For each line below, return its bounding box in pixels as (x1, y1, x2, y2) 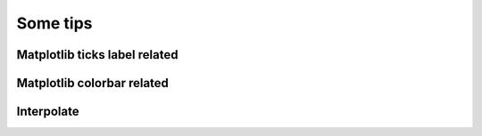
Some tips (16, 13, 93, 33)
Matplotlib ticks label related (16, 47, 179, 62)
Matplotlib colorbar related (16, 76, 170, 91)
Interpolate (16, 104, 79, 119)
